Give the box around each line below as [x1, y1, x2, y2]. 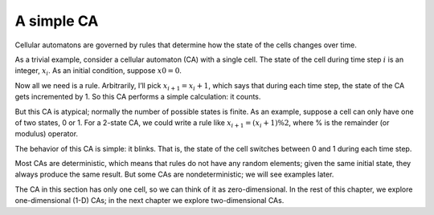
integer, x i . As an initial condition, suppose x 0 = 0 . [14, 66, 182, 78]
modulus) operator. [14, 129, 79, 139]
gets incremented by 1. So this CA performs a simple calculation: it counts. [14, 92, 261, 102]
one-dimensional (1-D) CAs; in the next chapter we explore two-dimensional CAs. [14, 196, 285, 205]
